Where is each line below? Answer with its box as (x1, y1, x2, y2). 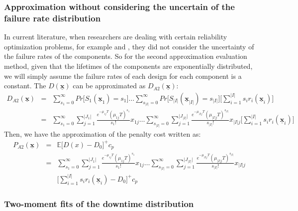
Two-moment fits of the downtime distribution (4, 197, 194, 210)
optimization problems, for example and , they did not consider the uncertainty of (4, 41, 254, 51)
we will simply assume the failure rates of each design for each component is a (4, 70, 242, 81)
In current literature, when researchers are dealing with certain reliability (4, 31, 227, 42)
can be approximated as (73, 80, 146, 91)
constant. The (4, 80, 46, 91)
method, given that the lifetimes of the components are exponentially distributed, (4, 60, 253, 71)
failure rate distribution (4, 11, 101, 24)
